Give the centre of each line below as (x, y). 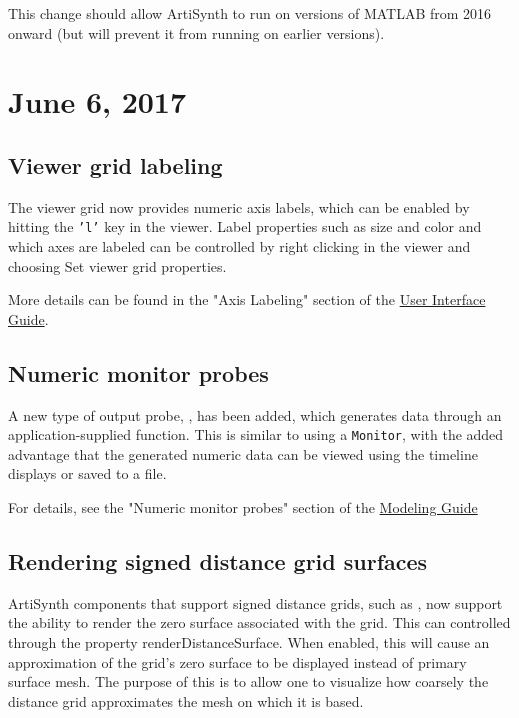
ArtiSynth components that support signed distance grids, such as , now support (255, 602)
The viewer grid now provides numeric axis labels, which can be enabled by (239, 206)
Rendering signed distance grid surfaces (218, 561)
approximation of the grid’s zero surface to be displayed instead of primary (237, 661)
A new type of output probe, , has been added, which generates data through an (255, 414)
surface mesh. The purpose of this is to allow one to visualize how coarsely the (248, 681)
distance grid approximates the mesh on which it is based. (186, 700)
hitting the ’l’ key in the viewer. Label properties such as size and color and (245, 226)
